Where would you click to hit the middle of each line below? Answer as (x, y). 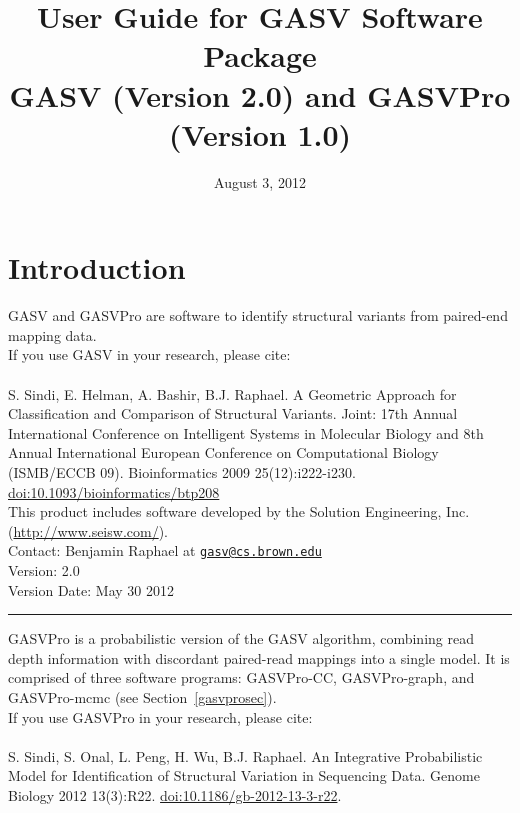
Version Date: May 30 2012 (91, 589)
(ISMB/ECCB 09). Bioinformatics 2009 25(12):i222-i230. (182, 471)
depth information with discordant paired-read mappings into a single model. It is (259, 657)
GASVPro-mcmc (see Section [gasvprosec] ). (142, 696)
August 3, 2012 (260, 181)
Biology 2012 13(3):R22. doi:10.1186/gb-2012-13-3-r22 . (175, 794)
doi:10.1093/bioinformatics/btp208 (114, 491)
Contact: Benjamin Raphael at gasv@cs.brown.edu (165, 550)
